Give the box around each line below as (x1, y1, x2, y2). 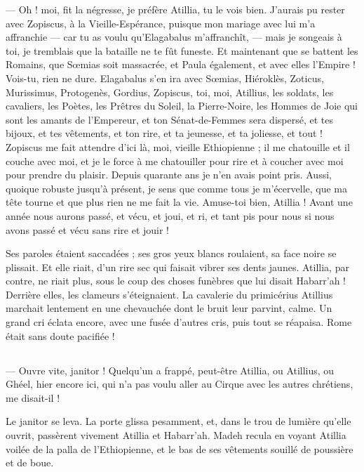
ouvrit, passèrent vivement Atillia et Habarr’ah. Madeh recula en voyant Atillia (6, 428, 346, 442)
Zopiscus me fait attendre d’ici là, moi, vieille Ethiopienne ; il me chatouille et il (6, 139, 350, 154)
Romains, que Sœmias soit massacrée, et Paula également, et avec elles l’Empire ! (6, 57, 356, 72)
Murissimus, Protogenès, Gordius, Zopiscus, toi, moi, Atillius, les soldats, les (6, 84, 334, 99)
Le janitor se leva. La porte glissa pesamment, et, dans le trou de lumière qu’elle (6, 414, 351, 428)
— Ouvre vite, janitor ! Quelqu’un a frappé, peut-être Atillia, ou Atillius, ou (6, 362, 335, 377)
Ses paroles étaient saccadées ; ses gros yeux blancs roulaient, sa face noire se (6, 246, 337, 261)
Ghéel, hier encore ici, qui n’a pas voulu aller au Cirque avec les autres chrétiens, (6, 376, 353, 391)
